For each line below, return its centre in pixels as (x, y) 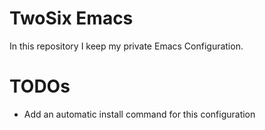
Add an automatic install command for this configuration (139, 114)
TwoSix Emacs (71, 18)
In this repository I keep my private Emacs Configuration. (126, 46)
